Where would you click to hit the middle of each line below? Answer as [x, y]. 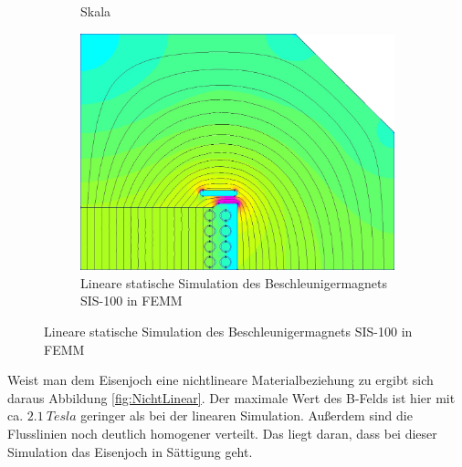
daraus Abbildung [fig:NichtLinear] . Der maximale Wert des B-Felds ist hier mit [231, 397]
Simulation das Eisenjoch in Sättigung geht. [130, 451]
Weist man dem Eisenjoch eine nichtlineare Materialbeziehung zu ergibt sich [220, 380]
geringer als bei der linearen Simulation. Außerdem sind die [247, 415]
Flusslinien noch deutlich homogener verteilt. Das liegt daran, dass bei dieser [222, 434]
